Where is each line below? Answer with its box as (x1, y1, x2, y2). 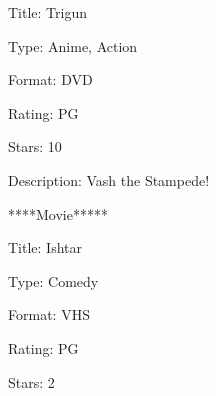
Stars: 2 (8, 371, 55, 392)
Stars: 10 (8, 136, 62, 157)
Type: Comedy (8, 270, 99, 291)
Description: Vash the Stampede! (8, 169, 210, 190)
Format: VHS (8, 304, 90, 325)
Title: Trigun (8, 2, 88, 22)
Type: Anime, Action (8, 35, 138, 56)
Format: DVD (8, 69, 93, 90)
